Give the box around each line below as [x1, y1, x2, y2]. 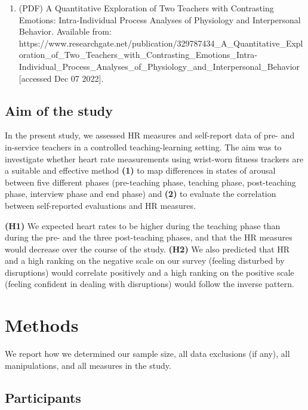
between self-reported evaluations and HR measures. [5, 199, 196, 211]
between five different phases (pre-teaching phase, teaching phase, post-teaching [5, 175, 296, 188]
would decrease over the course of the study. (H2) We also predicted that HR [5, 242, 290, 255]
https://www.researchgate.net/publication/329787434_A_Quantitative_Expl [19, 36, 303, 49]
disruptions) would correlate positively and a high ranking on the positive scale [5, 266, 294, 278]
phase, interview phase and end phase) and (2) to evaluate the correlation [5, 187, 276, 200]
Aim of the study [5, 101, 113, 119]
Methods [5, 313, 79, 337]
